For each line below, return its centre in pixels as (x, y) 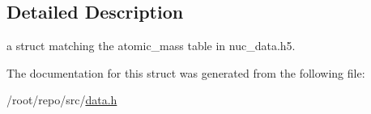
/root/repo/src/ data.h (62, 100)
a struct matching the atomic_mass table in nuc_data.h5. (151, 46)
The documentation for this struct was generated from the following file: (186, 72)
